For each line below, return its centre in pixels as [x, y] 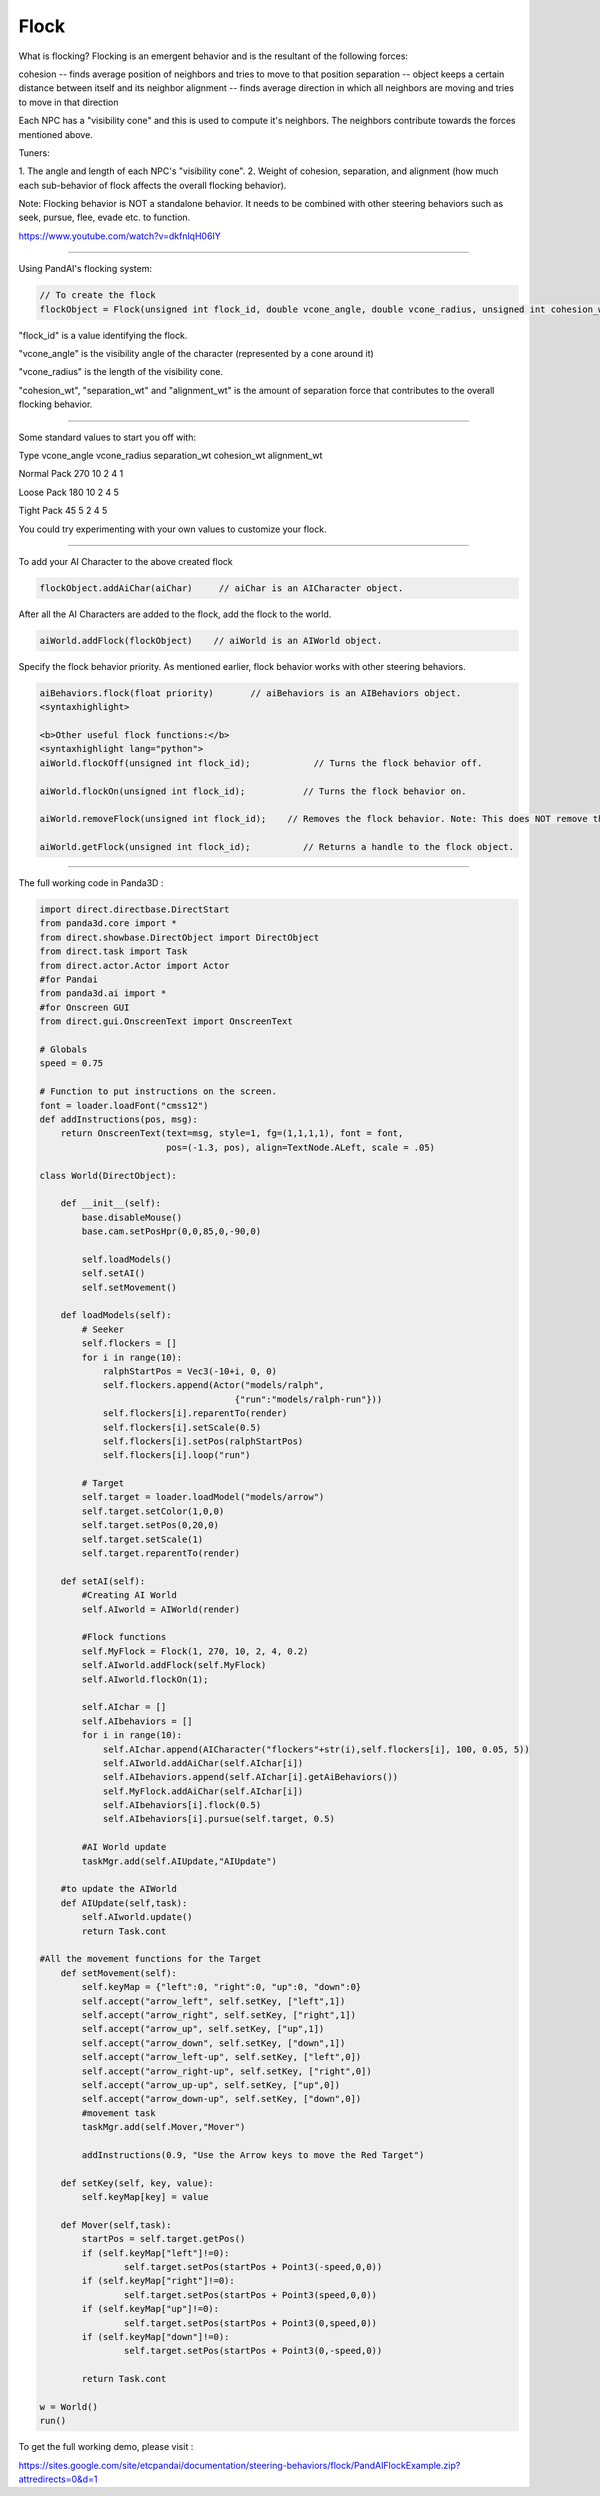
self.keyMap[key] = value [145, 2197]
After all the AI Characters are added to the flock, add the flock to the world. [175, 614]
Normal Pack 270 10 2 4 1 [71, 474]
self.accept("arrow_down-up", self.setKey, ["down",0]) [221, 2099]
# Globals [63, 1049]
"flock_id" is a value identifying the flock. [103, 335]
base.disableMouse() [132, 1217]
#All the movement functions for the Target [150, 1959]
